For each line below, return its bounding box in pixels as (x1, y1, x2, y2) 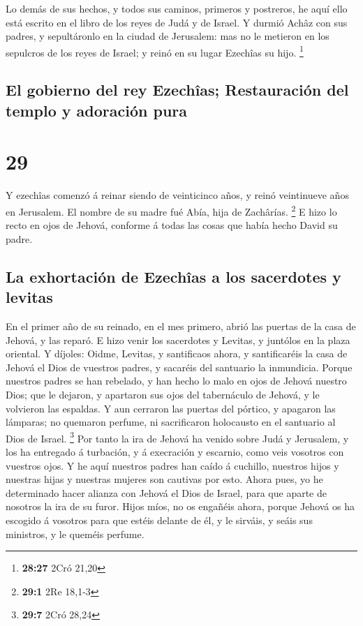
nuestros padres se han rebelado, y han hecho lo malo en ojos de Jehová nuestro (6, 373, 347, 388)
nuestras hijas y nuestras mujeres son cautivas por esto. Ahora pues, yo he (6, 472, 323, 486)
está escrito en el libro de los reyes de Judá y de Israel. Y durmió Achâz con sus (6, 15, 348, 29)
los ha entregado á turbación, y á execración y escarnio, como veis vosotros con (6, 444, 344, 459)
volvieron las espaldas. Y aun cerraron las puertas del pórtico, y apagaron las (6, 401, 336, 415)
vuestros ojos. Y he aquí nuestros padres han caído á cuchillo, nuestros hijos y (6, 458, 339, 472)
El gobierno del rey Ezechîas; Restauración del (6, 79, 349, 100)
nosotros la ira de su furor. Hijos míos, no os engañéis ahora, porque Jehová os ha (6, 499, 355, 514)
